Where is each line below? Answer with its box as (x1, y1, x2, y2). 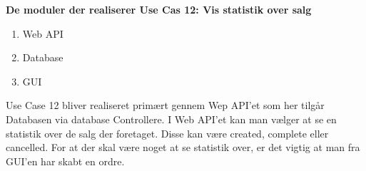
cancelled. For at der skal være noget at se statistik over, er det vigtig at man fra (6, 140, 360, 155)
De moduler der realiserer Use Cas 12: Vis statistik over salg (6, 2, 312, 16)
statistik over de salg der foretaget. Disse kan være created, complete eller (6, 125, 329, 140)
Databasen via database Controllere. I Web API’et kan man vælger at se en (6, 111, 337, 126)
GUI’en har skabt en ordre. (6, 153, 125, 168)
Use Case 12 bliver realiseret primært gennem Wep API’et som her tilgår (6, 98, 325, 113)
